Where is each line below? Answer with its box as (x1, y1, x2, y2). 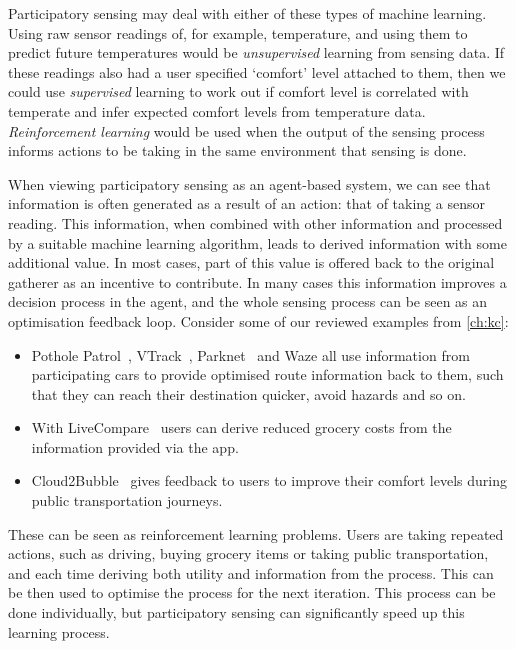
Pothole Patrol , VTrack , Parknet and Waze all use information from (31, 344, 470, 365)
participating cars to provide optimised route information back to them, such (31, 364, 504, 385)
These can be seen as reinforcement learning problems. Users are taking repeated (8, 523, 504, 544)
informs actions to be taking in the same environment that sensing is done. (8, 140, 467, 161)
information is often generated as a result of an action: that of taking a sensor (8, 193, 485, 214)
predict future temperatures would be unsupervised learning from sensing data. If (8, 42, 505, 63)
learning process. (8, 621, 110, 642)
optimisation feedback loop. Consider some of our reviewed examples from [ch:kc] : (8, 310, 509, 331)
